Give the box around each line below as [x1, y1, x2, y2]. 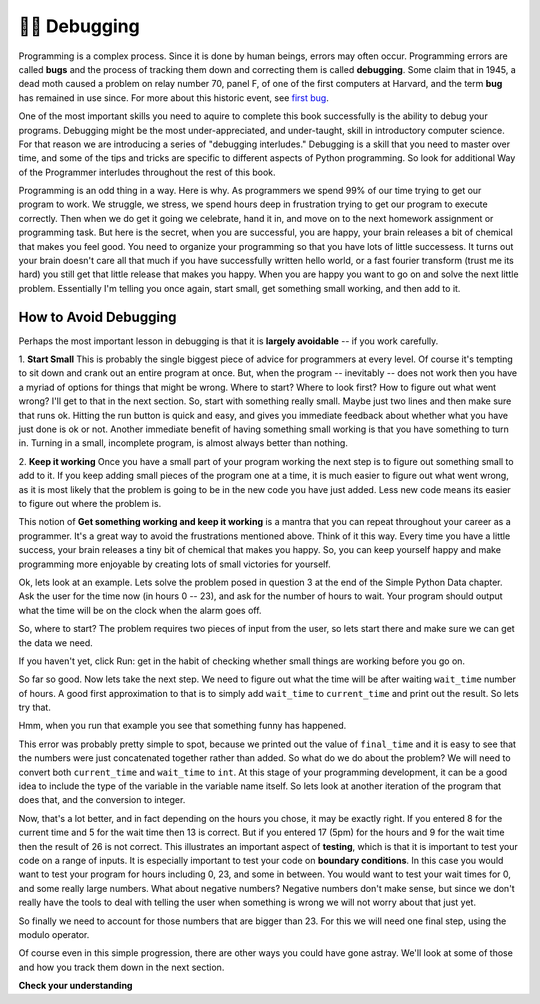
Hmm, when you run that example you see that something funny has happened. [18, 720, 347, 732]
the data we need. [18, 636, 94, 649]
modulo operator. [18, 928, 90, 940]
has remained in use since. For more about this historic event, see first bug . [18, 91, 329, 104]
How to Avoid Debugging [18, 308, 177, 325]
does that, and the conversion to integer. [18, 794, 186, 806]
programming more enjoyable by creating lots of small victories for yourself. [18, 558, 331, 570]
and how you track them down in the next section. [18, 961, 225, 973]
